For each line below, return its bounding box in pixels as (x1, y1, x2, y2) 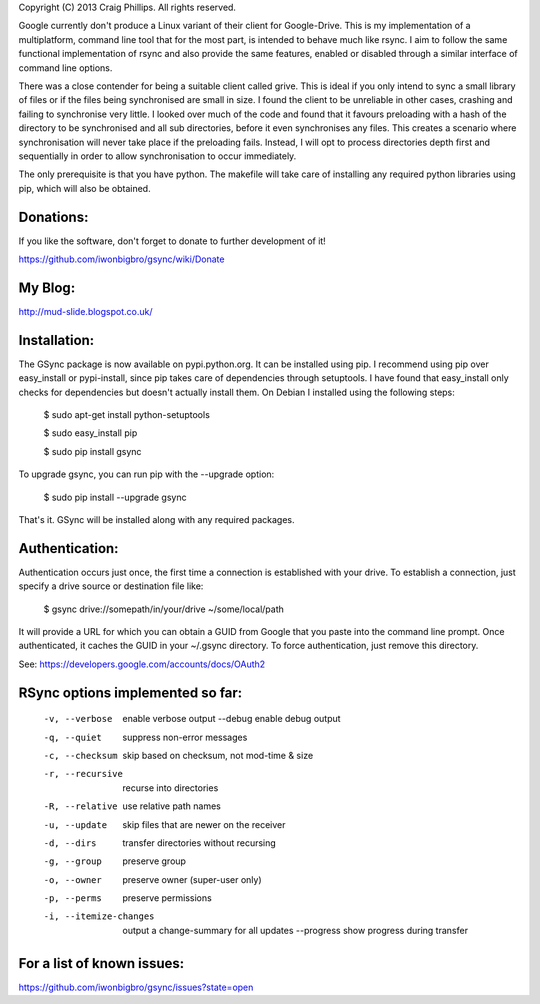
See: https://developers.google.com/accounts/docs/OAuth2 (18, 658, 266, 670)
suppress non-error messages (122, 731, 248, 743)
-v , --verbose (43, 713, 113, 725)
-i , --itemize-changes (43, 911, 155, 922)
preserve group (122, 855, 187, 867)
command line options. (18, 61, 113, 74)
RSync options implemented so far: (18, 684, 243, 701)
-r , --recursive (43, 768, 124, 780)
